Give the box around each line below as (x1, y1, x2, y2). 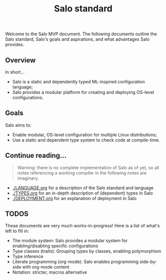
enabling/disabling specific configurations (12, 243, 98, 249)
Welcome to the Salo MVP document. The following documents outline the (5, 31, 157, 37)
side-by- (139, 259, 158, 265)
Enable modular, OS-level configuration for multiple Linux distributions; (12, 132, 157, 138)
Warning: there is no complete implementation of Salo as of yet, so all (17, 164, 160, 170)
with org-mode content (22, 264, 69, 270)
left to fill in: (5, 228, 29, 234)
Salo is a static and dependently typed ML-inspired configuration (12, 79, 145, 84)
